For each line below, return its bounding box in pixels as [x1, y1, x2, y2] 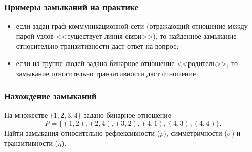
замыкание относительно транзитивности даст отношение [16, 68, 196, 78]
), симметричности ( [163, 127, 227, 138]
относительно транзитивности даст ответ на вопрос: [16, 40, 179, 51]
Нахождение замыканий [4, 90, 97, 102]
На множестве [4, 110, 48, 120]
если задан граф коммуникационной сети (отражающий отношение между [16, 20, 248, 31]
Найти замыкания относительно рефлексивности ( [4, 127, 160, 138]
